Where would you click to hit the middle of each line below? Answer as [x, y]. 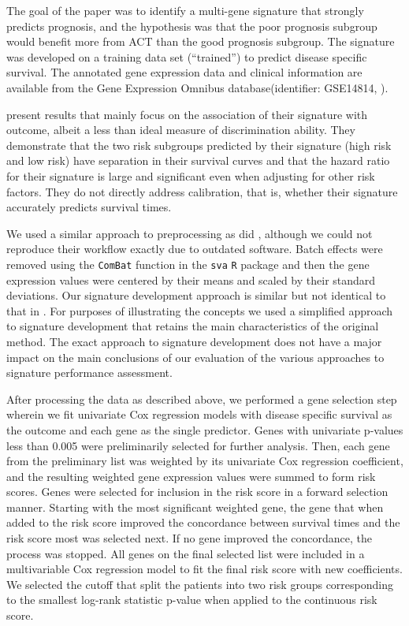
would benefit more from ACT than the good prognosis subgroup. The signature [201, 41]
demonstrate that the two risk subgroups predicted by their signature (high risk [199, 145]
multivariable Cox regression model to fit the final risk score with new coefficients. [204, 569]
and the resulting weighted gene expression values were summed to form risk [191, 476]
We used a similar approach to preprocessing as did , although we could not [190, 233]
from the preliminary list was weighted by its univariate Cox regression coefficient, [205, 461]
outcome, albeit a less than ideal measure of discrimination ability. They [181, 130]
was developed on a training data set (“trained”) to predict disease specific [187, 56]
